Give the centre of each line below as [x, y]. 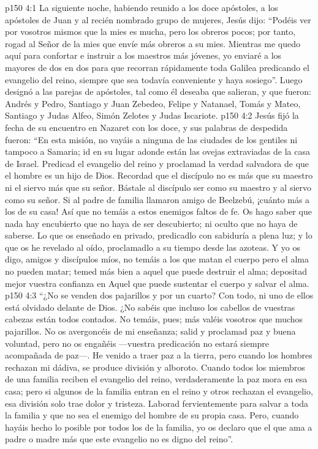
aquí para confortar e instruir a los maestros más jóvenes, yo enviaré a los [143, 55]
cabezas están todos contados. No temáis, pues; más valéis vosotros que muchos [154, 319]
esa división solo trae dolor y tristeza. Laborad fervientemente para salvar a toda [157, 403]
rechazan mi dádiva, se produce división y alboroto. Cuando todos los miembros [155, 367]
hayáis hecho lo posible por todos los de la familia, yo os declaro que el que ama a [159, 427]
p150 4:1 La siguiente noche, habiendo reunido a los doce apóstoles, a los [142, 7]
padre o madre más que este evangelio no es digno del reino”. [119, 439]
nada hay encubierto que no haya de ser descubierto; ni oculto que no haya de [151, 223]
